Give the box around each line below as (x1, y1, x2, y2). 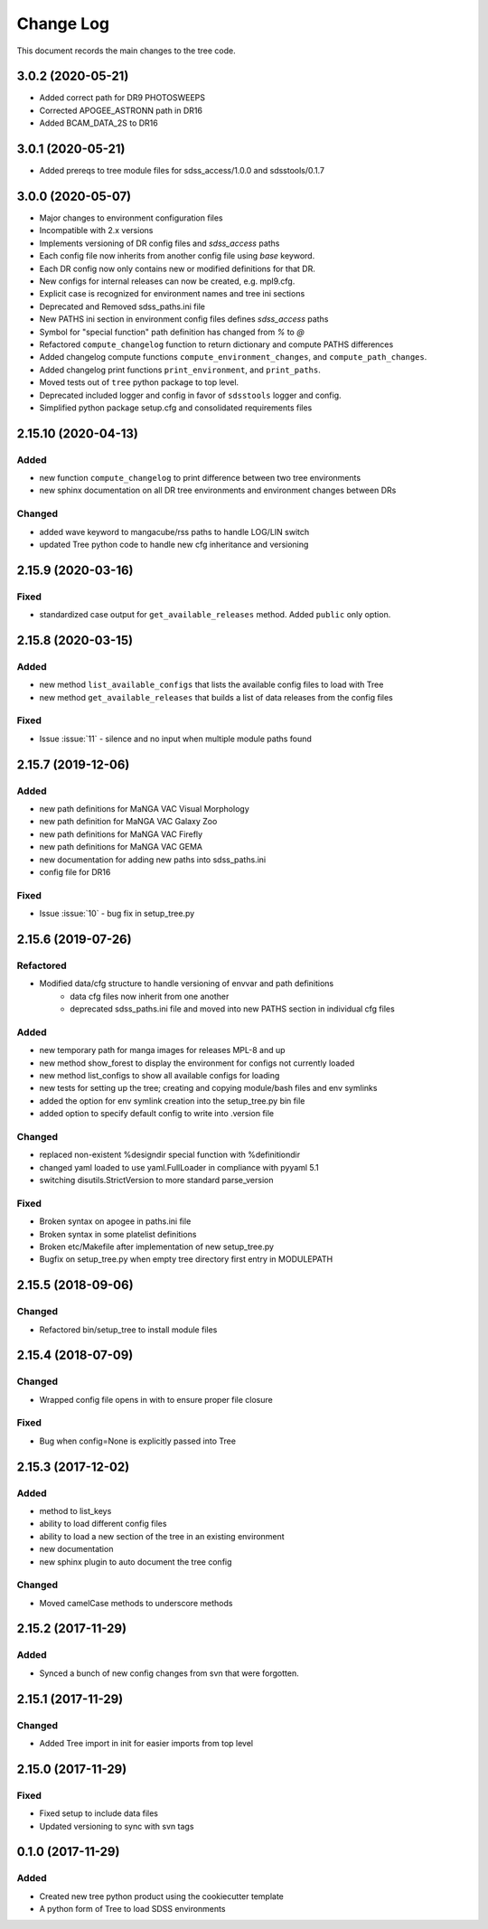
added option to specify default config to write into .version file (39, 1108, 275, 1119)
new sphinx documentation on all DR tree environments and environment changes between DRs (39, 485, 397, 496)
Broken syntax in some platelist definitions (39, 1228, 197, 1239)
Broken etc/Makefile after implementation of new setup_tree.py (39, 1241, 275, 1252)
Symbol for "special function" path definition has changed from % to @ (39, 326, 305, 337)
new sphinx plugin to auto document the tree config (39, 1556, 232, 1567)
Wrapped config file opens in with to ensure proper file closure (39, 1394, 273, 1405)
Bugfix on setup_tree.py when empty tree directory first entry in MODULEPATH (39, 1254, 333, 1265)
